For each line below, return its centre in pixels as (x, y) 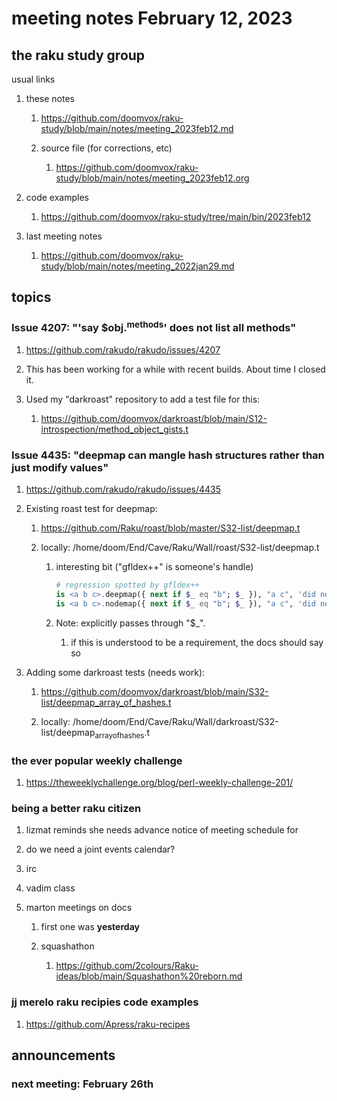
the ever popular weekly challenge (97, 760)
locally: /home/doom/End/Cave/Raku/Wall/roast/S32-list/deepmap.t (180, 548)
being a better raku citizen (76, 809)
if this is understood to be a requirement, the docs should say (197, 643)
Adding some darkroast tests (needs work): (115, 673)
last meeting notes (64, 236)
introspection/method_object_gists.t (114, 429)
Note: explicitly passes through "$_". (130, 623)
